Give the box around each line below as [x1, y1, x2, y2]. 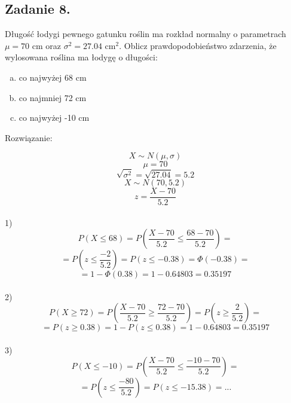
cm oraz [32, 39, 62, 51]
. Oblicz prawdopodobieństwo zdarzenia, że [119, 39, 277, 51]
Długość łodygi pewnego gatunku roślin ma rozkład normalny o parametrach [5, 28, 286, 40]
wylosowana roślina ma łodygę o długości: [5, 51, 158, 63]
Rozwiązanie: [5, 131, 53, 144]
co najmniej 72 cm [19, 91, 87, 103]
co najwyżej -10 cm [19, 111, 90, 124]
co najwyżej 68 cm [19, 71, 87, 83]
